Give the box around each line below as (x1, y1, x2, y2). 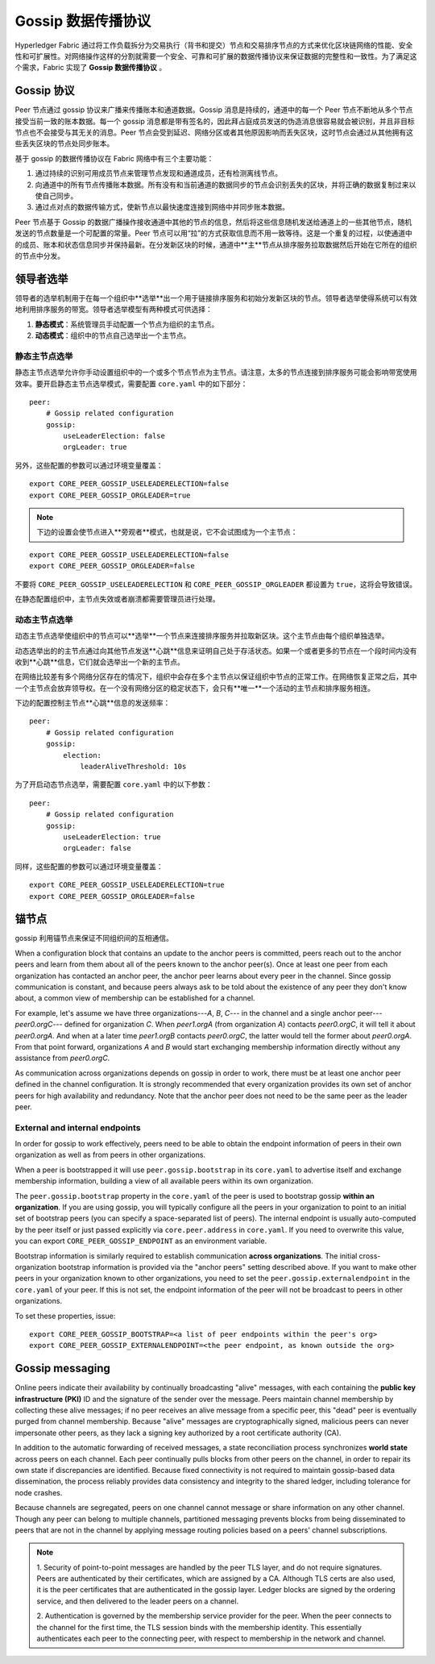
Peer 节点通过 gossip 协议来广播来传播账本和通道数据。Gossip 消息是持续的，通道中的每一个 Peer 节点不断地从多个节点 (14, 105, 413, 114)
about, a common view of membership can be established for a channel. (14, 993, 255, 1003)
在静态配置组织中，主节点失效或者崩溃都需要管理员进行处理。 (14, 594, 220, 604)
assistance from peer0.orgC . (14, 1053, 110, 1063)
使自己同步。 (35, 190, 78, 201)
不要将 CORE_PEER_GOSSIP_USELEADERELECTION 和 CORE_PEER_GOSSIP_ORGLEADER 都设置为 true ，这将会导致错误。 (14, 579, 417, 589)
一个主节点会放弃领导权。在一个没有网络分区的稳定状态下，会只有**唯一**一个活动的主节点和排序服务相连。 (14, 683, 375, 693)
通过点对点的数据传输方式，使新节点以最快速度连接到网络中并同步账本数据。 (35, 202, 289, 212)
